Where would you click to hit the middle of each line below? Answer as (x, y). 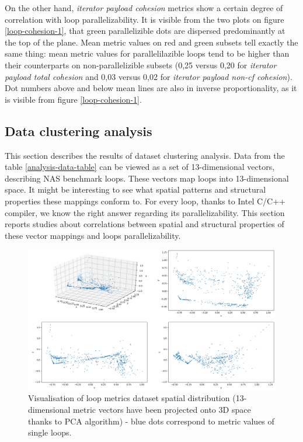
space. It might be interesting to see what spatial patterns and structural (135, 189)
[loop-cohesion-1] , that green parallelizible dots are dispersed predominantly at (145, 31)
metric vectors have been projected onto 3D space (162, 410)
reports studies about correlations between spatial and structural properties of (144, 224)
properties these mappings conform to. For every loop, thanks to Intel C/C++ (145, 201)
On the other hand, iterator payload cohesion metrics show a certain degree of (144, 8)
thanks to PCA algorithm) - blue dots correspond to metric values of (151, 421)
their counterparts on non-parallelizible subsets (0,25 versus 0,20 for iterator (141, 65)
